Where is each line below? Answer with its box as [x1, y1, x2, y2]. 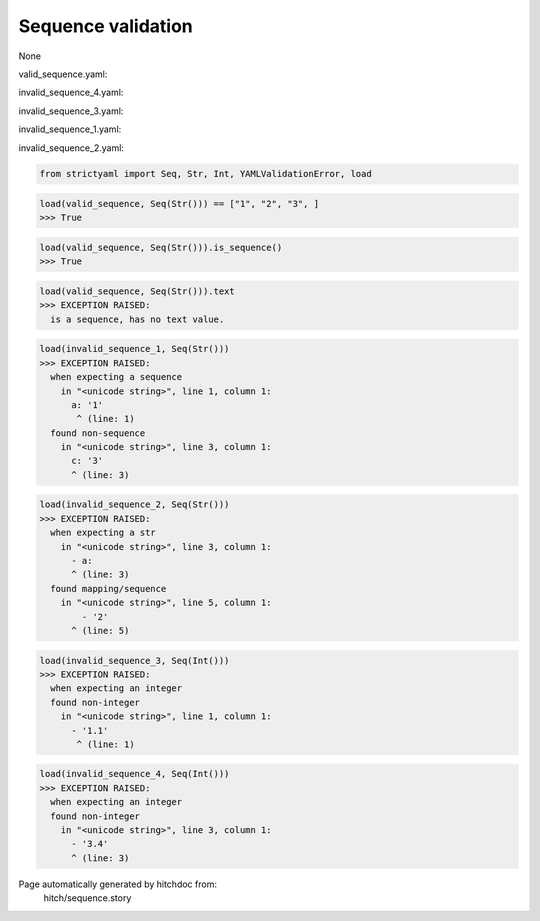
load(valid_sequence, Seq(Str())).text [39, 286, 235, 297]
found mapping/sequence [50, 583, 167, 594]
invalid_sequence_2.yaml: [18, 141, 125, 154]
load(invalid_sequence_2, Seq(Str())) [39, 499, 230, 510]
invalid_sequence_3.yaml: [18, 105, 124, 117]
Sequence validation [18, 15, 194, 37]
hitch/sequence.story [43, 892, 132, 904]
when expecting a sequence [50, 371, 183, 383]
